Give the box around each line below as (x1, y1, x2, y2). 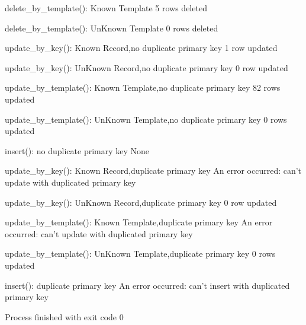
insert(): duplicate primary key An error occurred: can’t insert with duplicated (5, 279, 290, 291)
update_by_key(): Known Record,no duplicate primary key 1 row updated (5, 42, 278, 54)
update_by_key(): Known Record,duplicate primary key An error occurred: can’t (5, 164, 302, 177)
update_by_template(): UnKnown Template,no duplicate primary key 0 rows (5, 113, 287, 125)
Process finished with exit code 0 (5, 310, 124, 323)
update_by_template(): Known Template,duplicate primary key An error (5, 216, 273, 228)
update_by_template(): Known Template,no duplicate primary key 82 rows (5, 81, 281, 94)
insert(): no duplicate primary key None (5, 144, 150, 157)
